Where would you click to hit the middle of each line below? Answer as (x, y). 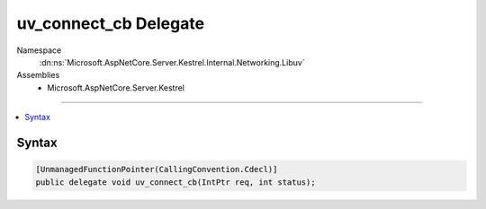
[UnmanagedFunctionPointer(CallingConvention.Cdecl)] (157, 170)
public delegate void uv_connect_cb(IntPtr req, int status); (175, 182)
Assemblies (38, 75)
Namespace (39, 50)
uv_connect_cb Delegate (111, 23)
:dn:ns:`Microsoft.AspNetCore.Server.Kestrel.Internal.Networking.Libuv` (172, 62)
